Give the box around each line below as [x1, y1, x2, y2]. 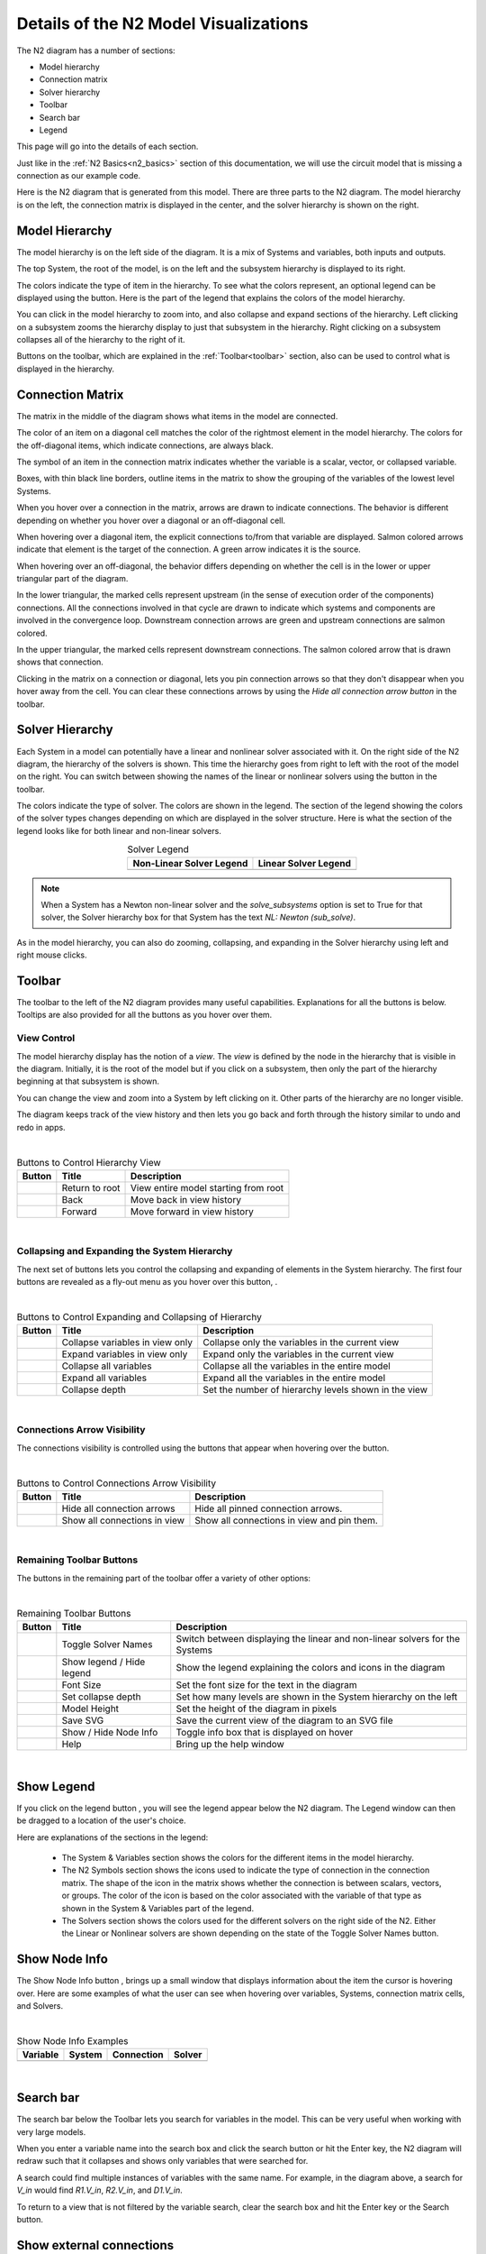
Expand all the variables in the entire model [202, 1371, 386, 1384]
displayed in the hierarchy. [16, 363, 115, 374]
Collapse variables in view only [61, 1336, 193, 1349]
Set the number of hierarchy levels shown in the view [202, 1384, 427, 1397]
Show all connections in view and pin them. [194, 1514, 378, 1526]
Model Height [61, 1702, 120, 1715]
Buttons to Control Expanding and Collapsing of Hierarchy [16, 1311, 263, 1324]
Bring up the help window [175, 1738, 285, 1750]
